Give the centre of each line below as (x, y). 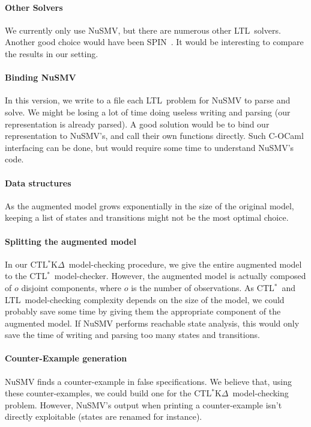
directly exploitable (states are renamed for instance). (104, 416)
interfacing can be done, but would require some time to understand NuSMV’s (149, 147)
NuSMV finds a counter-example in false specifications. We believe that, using (148, 381)
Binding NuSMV (41, 77)
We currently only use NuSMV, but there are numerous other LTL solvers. (143, 30)
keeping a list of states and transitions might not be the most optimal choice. (147, 217)
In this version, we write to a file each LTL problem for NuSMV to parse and (148, 100)
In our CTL (26, 264)
